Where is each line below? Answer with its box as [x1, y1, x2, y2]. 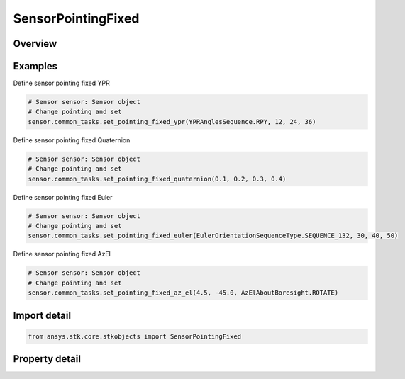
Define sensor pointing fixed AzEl [13, 250, 111, 259]
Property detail [13, 353, 82, 365]
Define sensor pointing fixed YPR [13, 79, 110, 88]
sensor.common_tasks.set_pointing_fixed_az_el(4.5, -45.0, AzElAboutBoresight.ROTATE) [28, 289, 339, 297]
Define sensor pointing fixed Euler [13, 193, 113, 201]
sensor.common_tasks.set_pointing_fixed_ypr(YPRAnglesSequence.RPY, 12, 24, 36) [28, 118, 316, 125]
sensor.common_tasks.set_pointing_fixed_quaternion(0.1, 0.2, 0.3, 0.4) [28, 174, 287, 183]
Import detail [13, 309, 71, 322]
